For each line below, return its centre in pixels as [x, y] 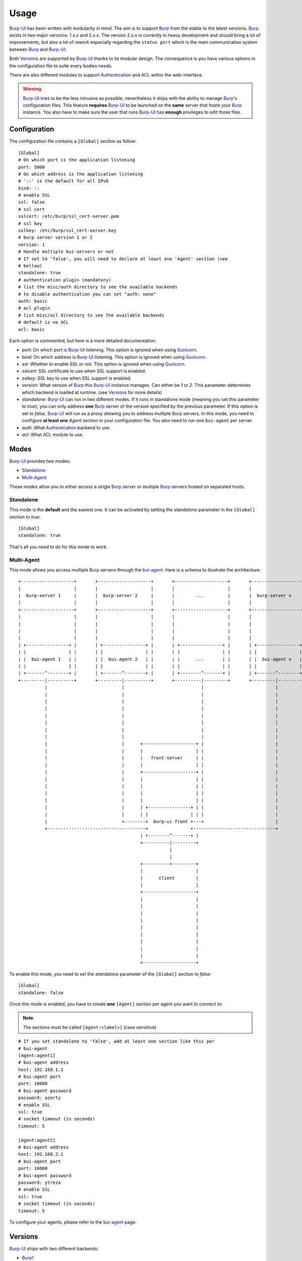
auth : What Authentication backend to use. [66, 427]
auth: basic [33, 301]
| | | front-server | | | [162, 758]
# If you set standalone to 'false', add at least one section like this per [117, 1041]
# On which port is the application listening [77, 160]
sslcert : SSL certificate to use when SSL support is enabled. [84, 371]
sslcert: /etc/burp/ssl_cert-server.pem [69, 216]
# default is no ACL [44, 322]
